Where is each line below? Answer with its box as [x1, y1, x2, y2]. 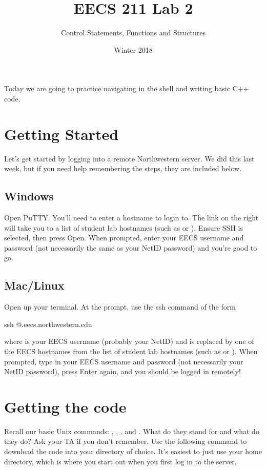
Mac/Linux [4, 277, 65, 293]
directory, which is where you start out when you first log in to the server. [4, 456, 237, 466]
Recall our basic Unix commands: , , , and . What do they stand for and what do [4, 425, 259, 436]
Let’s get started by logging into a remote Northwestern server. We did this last [4, 153, 255, 164]
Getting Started [4, 123, 119, 144]
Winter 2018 [114, 44, 153, 55]
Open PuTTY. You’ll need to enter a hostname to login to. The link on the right [4, 212, 259, 223]
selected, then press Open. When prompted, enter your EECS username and [4, 232, 244, 243]
